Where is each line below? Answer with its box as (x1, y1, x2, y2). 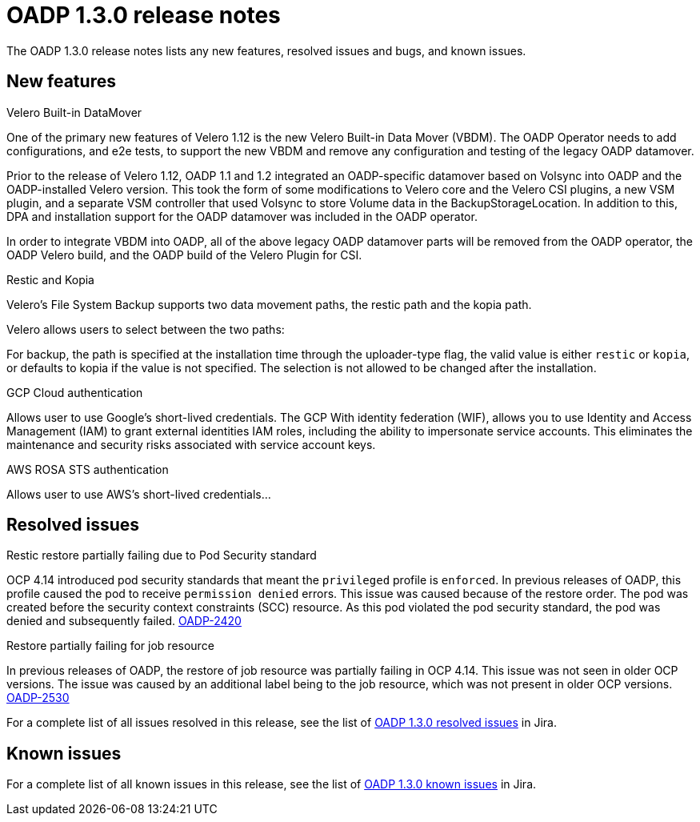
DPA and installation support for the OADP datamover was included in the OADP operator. (6, 209, 478, 223)
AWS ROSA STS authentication (6, 462, 169, 476)
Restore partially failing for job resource (6, 639, 214, 653)
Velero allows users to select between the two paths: (6, 322, 285, 336)
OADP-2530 (6, 691, 70, 705)
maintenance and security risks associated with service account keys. (6, 437, 376, 451)
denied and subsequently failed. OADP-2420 (6, 614, 242, 628)
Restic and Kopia (6, 272, 94, 287)
